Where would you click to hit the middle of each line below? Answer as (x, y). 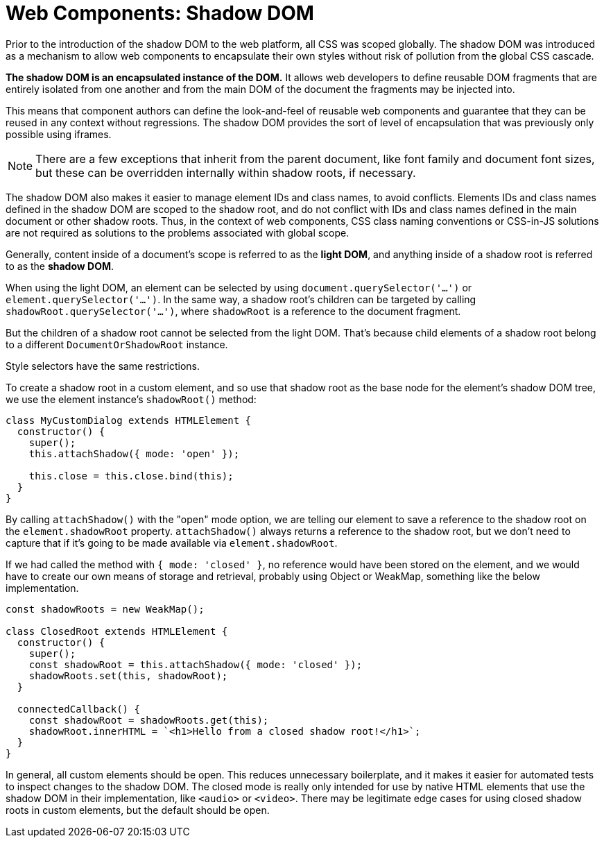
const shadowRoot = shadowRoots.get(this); (149, 720)
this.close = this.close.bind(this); (131, 476)
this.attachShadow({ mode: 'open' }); (134, 453)
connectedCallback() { (78, 709)
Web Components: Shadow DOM (160, 13)
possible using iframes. (59, 134)
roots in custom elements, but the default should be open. (138, 810)
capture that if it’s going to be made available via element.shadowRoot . (172, 543)
